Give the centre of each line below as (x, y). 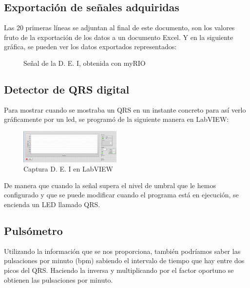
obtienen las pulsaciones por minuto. (58, 279)
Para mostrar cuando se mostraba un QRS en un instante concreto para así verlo (125, 109)
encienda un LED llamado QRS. (52, 204)
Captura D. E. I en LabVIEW (68, 169)
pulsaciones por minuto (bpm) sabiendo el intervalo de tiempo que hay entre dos (124, 260)
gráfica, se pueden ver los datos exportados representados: (90, 47)
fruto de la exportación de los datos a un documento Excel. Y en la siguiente (119, 37)
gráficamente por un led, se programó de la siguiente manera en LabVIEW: (116, 119)
